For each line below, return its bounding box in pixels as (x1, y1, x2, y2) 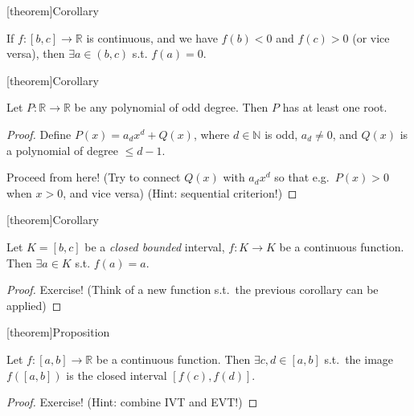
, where (193, 125, 230, 142)
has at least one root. (282, 99, 387, 116)
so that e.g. (274, 169, 330, 186)
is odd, (264, 125, 298, 142)
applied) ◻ (6, 296, 62, 313)
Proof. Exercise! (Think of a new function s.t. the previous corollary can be (6, 281, 379, 298)
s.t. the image (324, 350, 394, 367)
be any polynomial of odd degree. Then (74, 99, 268, 116)
